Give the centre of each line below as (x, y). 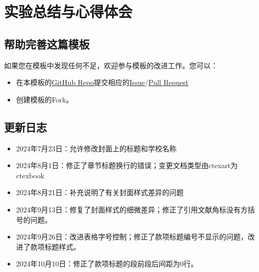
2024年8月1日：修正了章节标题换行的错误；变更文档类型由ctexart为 (127, 165)
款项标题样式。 (55, 246)
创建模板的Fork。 (45, 99)
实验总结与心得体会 (68, 11)
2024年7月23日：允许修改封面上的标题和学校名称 (96, 148)
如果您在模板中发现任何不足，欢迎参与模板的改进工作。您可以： (111, 65)
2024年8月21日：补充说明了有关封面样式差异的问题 (100, 192)
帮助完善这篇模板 (47, 44)
